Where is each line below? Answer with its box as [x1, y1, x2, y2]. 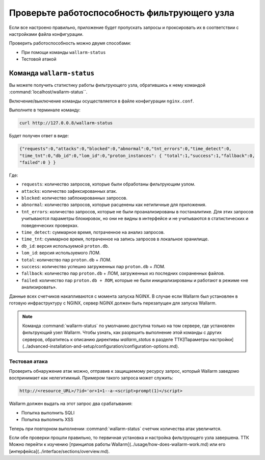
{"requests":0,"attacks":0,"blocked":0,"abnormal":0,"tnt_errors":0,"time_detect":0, [19, 146, 232, 152]
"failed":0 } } [19, 159, 56, 165]
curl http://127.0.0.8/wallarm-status [19, 120, 113, 126]
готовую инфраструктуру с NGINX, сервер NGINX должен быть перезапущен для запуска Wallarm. [9, 300, 217, 306]
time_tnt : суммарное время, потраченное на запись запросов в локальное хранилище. [21, 236, 209, 242]
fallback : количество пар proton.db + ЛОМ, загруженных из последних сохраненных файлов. [21, 270, 225, 277]
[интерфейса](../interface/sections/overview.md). [9, 448, 110, 454]
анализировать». [21, 284, 57, 290]
